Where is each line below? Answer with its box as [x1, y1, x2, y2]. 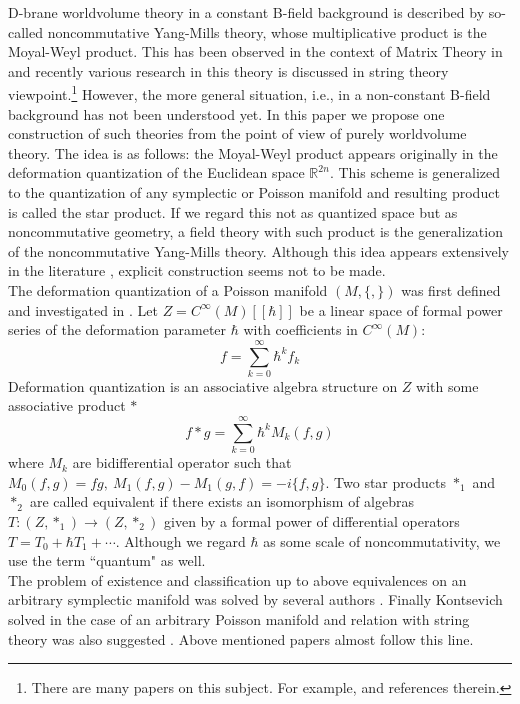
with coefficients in [243, 319, 358, 340]
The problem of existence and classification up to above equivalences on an [8, 569, 467, 590]
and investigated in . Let [8, 299, 158, 320]
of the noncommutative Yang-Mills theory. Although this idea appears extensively [8, 240, 509, 261]
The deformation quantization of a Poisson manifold [8, 279, 328, 300]
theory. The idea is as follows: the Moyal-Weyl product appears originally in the [8, 142, 498, 163]
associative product [8, 395, 126, 416]
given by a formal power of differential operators [164, 510, 460, 531]
